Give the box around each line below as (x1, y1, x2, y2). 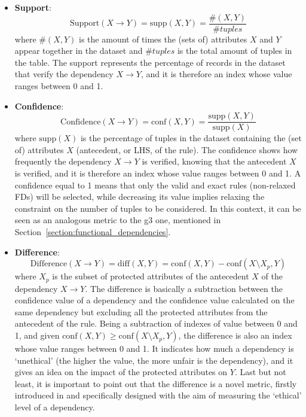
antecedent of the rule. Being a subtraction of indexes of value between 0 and (14, 317, 298, 330)
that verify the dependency (14, 68, 114, 80)
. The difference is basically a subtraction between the (85, 282, 283, 294)
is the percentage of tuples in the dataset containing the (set (80, 132, 302, 144)
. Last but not (234, 366, 286, 378)
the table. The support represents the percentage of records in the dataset (14, 56, 286, 68)
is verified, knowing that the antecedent (142, 155, 287, 168)
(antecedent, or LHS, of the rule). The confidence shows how (76, 143, 298, 156)
